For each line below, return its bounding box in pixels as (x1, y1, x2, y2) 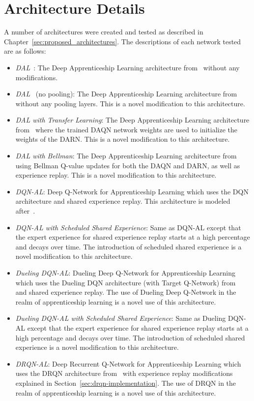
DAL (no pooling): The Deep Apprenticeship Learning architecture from (15, 89, 237, 99)
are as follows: (4, 46, 46, 56)
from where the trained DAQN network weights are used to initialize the (15, 124, 238, 134)
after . (15, 206, 35, 216)
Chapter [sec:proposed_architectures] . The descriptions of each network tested (4, 36, 241, 46)
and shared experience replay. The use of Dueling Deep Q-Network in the (15, 287, 236, 297)
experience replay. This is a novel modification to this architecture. (15, 170, 217, 180)
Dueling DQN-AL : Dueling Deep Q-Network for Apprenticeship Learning (15, 268, 235, 278)
